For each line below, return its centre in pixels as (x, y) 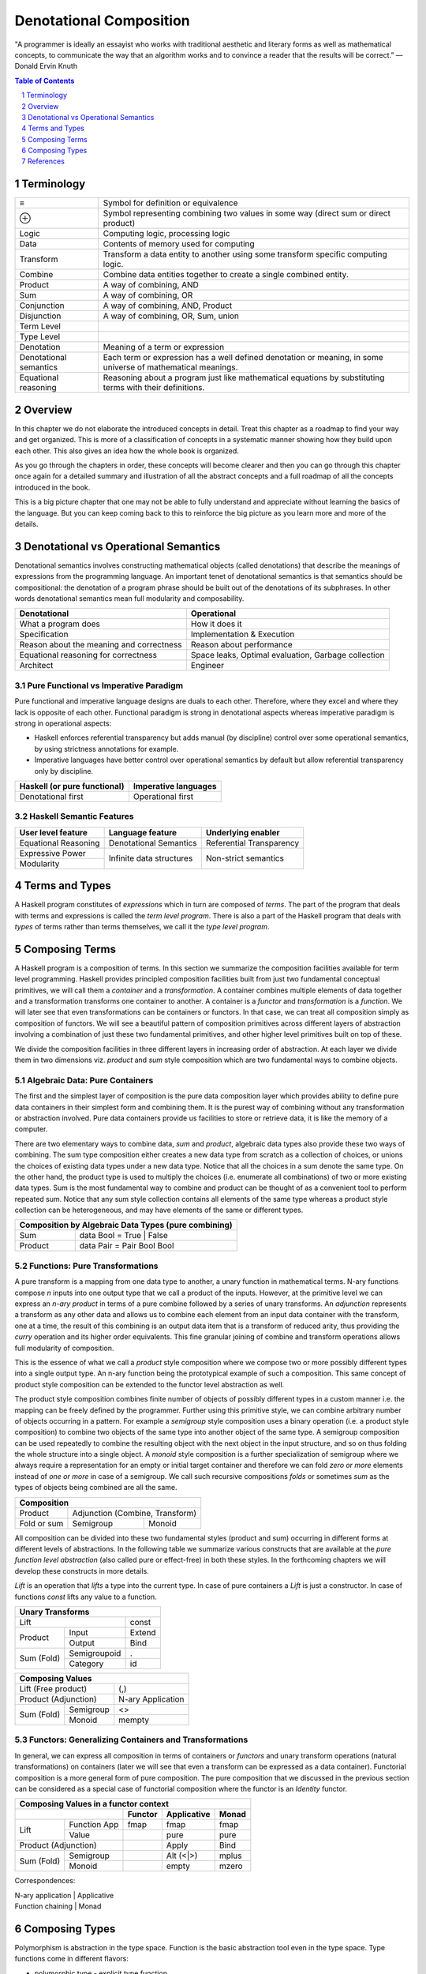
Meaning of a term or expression (164, 347)
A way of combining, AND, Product (168, 306)
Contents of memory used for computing (179, 244)
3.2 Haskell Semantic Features (74, 816)
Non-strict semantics (245, 858)
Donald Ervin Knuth (46, 66)
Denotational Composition (103, 21)
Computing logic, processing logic (166, 234)
